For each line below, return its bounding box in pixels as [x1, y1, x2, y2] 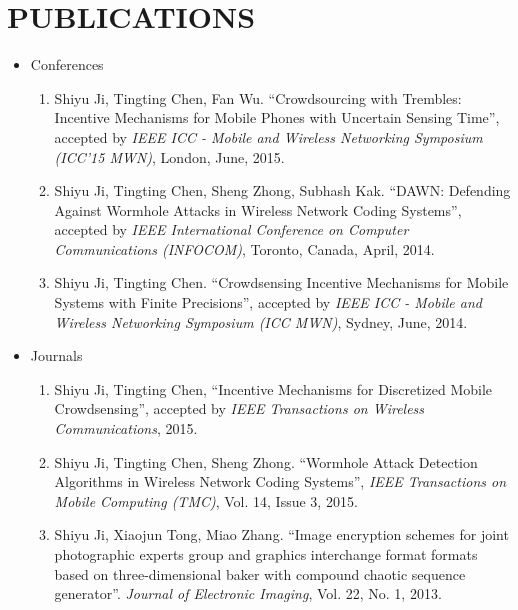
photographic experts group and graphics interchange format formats [54, 544, 478, 564]
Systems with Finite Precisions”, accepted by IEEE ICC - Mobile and [54, 292, 482, 313]
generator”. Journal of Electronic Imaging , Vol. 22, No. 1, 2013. [54, 583, 442, 604]
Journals [30, 345, 83, 366]
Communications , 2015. [54, 418, 198, 439]
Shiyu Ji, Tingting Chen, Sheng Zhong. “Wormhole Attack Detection [54, 451, 478, 472]
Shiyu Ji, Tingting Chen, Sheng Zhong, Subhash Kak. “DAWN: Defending [54, 180, 511, 201]
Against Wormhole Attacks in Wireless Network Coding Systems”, [54, 199, 462, 220]
